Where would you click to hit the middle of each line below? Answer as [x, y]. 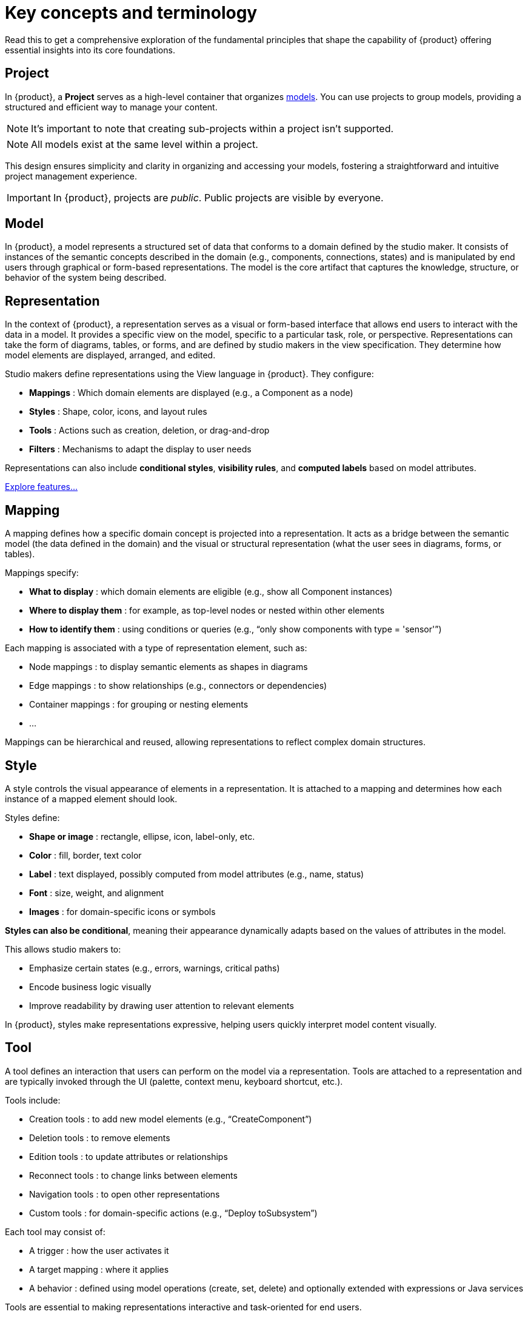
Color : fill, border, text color [85, 855]
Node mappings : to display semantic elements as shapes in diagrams [169, 667]
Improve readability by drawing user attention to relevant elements [162, 1005]
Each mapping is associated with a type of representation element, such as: [156, 648]
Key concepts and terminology [131, 13]
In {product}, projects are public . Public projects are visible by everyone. [218, 197]
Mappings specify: [42, 573]
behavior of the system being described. [86, 278]
